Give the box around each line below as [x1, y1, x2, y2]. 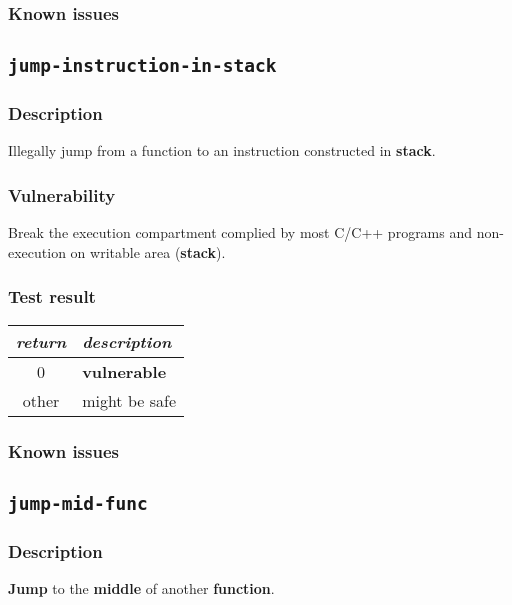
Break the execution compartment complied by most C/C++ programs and [8, 222, 473, 243]
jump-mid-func [8, 492, 148, 514]
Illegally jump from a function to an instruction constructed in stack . [8, 140, 436, 161]
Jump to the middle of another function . [8, 578, 275, 599]
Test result [8, 284, 96, 309]
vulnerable [82, 359, 167, 383]
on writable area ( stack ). [70, 241, 226, 262]
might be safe [82, 388, 176, 412]
